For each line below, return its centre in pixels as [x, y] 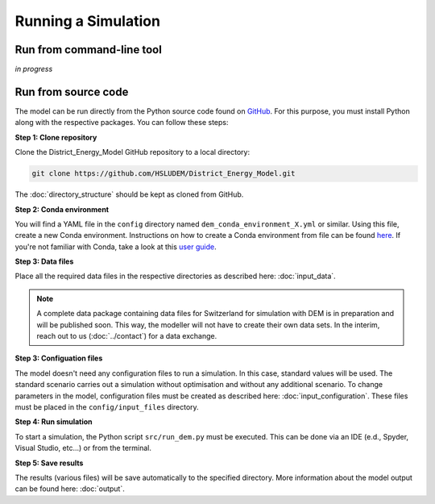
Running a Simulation [88, 21]
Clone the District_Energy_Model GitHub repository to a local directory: [132, 152]
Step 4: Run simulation [54, 422]
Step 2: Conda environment [62, 209]
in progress [34, 69]
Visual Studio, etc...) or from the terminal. [83, 448]
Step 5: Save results [49, 463]
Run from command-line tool [89, 50]
